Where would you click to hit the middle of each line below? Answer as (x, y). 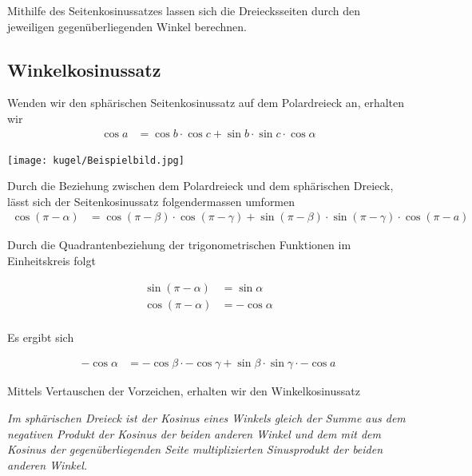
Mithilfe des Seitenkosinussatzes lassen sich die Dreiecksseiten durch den (184, 10)
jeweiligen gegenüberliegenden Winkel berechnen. (127, 26)
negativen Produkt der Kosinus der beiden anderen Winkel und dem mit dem (194, 433)
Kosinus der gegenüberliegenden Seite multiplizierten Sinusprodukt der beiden (195, 449)
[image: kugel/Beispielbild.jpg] (96, 160)
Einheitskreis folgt (52, 261)
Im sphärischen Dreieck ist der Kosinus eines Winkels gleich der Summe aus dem (206, 417)
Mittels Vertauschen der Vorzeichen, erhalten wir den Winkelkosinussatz (184, 391)
